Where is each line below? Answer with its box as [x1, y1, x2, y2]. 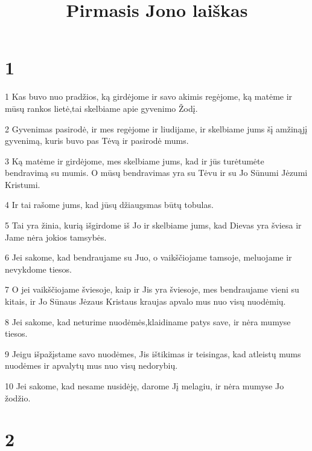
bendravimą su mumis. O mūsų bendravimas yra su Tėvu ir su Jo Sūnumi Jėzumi [5, 166, 308, 179]
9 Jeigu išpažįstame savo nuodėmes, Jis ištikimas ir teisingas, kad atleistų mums [5, 347, 301, 360]
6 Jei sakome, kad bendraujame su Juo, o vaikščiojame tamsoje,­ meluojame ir [5, 251, 292, 264]
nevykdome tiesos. [5, 262, 72, 275]
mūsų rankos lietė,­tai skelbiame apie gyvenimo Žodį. [5, 102, 198, 114]
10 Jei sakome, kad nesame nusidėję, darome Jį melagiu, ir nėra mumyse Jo [5, 380, 284, 392]
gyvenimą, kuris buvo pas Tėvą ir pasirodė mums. [5, 134, 189, 147]
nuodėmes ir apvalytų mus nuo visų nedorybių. [5, 359, 178, 372]
